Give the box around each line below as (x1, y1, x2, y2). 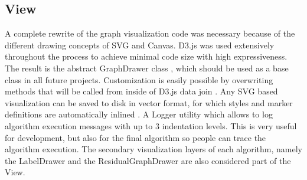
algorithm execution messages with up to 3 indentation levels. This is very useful (5, 119, 297, 132)
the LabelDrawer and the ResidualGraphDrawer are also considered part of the (5, 154, 291, 166)
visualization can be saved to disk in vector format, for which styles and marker (5, 96, 293, 109)
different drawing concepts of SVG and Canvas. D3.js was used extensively (5, 38, 275, 51)
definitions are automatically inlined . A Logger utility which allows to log (5, 108, 273, 120)
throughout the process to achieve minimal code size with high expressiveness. (5, 50, 288, 63)
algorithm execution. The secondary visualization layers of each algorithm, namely (5, 143, 302, 155)
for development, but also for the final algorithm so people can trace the (5, 131, 266, 143)
